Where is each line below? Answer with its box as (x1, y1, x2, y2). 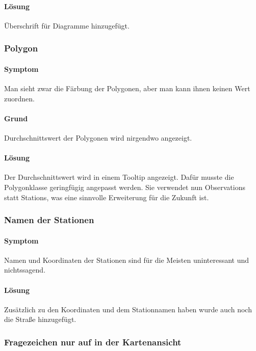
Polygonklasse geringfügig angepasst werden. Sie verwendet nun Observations (4, 182, 245, 192)
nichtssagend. (4, 264, 46, 275)
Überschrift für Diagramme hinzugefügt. (4, 20, 130, 31)
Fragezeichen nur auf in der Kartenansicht (4, 335, 182, 348)
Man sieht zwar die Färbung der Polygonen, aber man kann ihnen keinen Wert (4, 83, 250, 94)
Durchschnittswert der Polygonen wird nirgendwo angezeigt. (4, 132, 192, 143)
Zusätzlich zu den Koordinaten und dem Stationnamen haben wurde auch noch (4, 304, 252, 314)
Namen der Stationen (4, 213, 94, 226)
